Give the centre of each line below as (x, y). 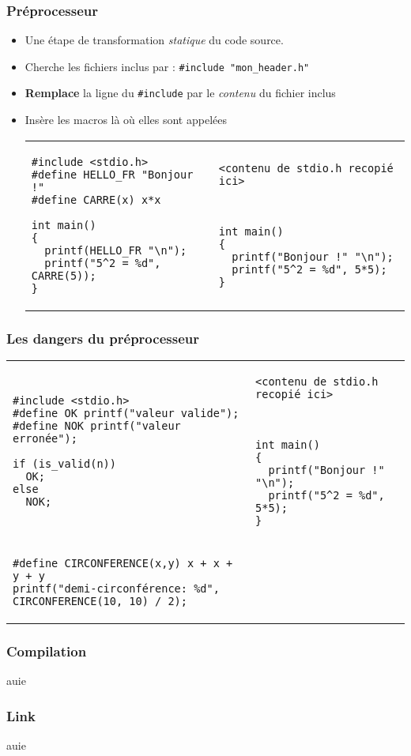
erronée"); (45, 438)
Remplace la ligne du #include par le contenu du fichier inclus (180, 93)
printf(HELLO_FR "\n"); (116, 250)
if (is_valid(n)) (64, 463)
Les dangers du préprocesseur (103, 338)
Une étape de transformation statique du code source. (154, 40)
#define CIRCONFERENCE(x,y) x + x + (123, 563)
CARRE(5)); (64, 275)
